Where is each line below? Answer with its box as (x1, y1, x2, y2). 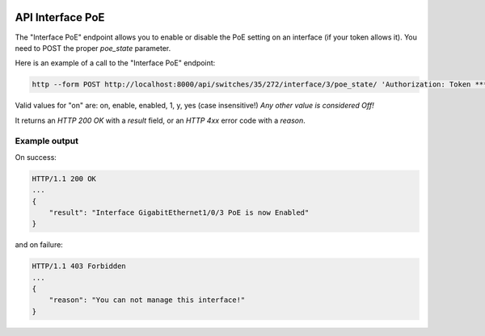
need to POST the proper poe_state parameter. (15, 43, 171, 52)
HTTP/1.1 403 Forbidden (32, 262, 127, 271)
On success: (15, 152, 57, 162)
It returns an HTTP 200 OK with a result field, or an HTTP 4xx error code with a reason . (15, 115, 306, 125)
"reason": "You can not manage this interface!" (48, 296, 246, 304)
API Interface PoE (15, 10, 105, 24)
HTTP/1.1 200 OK (32, 174, 97, 183)
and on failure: (15, 240, 64, 250)
